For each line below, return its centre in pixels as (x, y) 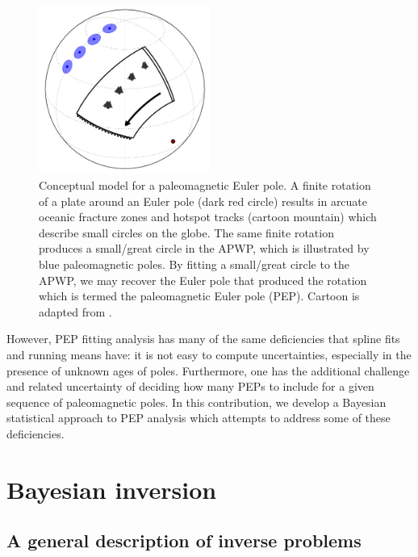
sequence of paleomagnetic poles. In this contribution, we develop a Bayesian (196, 402)
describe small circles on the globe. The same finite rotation (186, 232)
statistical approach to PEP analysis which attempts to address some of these (199, 418)
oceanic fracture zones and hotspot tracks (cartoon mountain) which (208, 217)
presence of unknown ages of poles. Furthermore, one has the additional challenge (208, 370)
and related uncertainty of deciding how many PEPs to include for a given (190, 386)
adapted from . (75, 311)
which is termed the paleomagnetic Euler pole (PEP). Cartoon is (199, 296)
